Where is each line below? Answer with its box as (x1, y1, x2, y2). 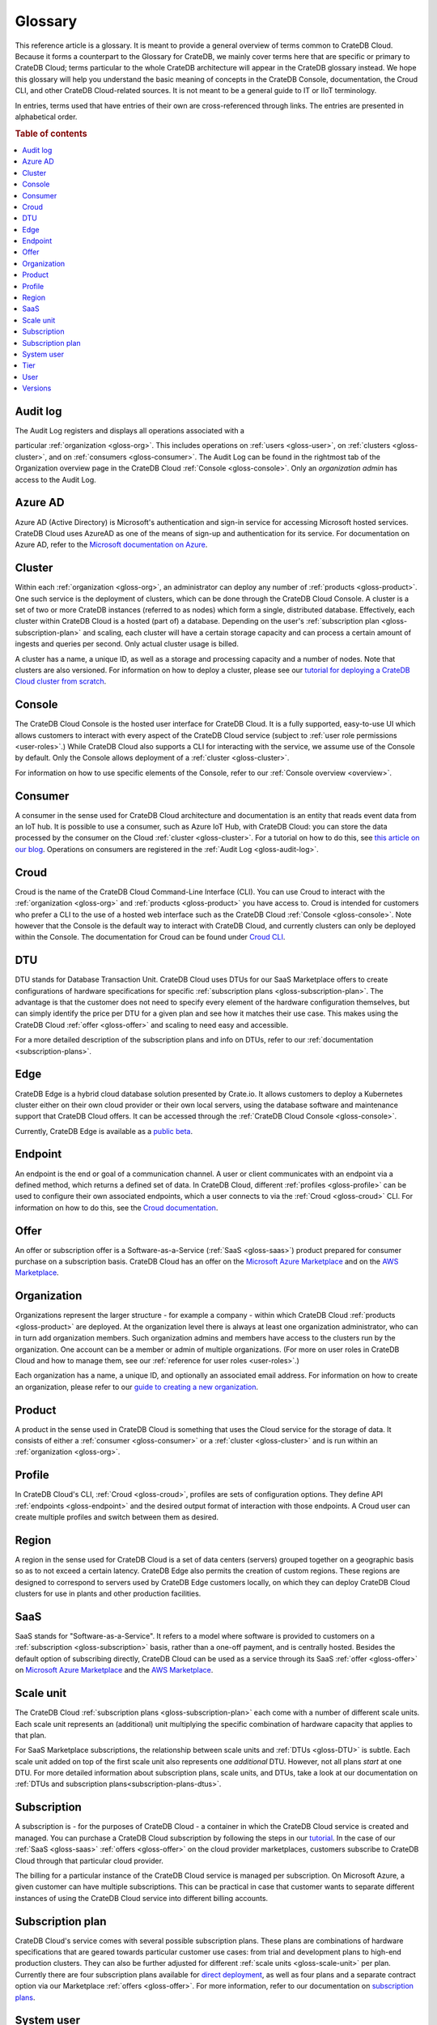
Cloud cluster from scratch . (15, 676, 107, 686)
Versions (22, 383, 52, 393)
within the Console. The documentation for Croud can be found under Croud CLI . (15, 932, 286, 942)
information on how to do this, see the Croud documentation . (15, 1203, 218, 1213)
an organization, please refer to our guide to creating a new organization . (15, 1382, 259, 1392)
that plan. (15, 1730, 47, 1740)
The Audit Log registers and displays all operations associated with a (15, 426, 244, 436)
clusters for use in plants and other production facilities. (15, 1588, 202, 1599)
